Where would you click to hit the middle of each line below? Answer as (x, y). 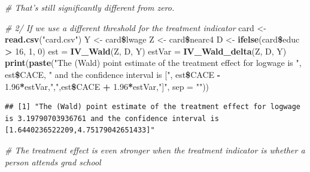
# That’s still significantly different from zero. (90, 7)
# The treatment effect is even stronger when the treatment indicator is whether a (155, 150)
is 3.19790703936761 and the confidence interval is (112, 118)
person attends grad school (53, 162)
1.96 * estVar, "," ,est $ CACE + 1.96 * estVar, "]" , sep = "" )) (107, 86)
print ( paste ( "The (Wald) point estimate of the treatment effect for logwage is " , (153, 63)
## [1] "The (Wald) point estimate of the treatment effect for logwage (153, 107)
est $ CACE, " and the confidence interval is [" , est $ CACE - (113, 74)
